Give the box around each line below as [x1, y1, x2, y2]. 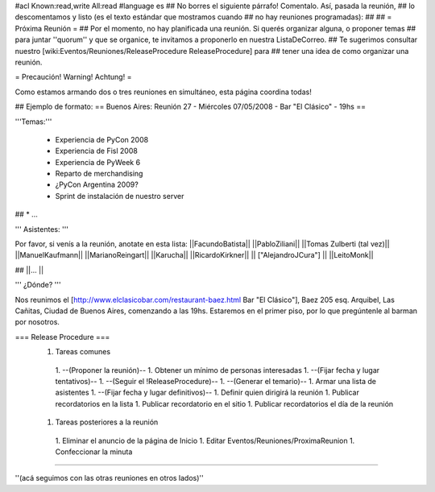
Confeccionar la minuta [55, 447, 133, 457]
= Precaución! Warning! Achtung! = [14, 72, 132, 82]
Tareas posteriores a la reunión [55, 417, 159, 427]
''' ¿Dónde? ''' [14, 280, 61, 290]
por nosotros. [14, 317, 60, 327]
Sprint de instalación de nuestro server [55, 191, 184, 201]
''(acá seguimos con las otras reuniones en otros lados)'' [14, 473, 205, 483]
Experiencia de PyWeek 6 [55, 157, 141, 167]
